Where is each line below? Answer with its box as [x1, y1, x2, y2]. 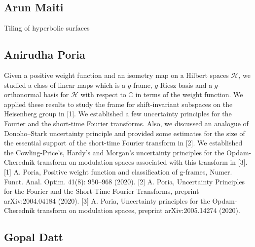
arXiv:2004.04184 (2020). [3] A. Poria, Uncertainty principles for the [4, 195, 210, 206]
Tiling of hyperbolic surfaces [4, 23, 90, 33]
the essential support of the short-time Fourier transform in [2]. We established [4, 138, 243, 148]
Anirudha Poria [4, 47, 85, 62]
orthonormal [4, 89, 41, 100]
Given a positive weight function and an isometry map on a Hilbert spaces [4, 70, 229, 80]
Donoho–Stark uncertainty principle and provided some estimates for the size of [4, 128, 245, 138]
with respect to [80, 89, 126, 100]
